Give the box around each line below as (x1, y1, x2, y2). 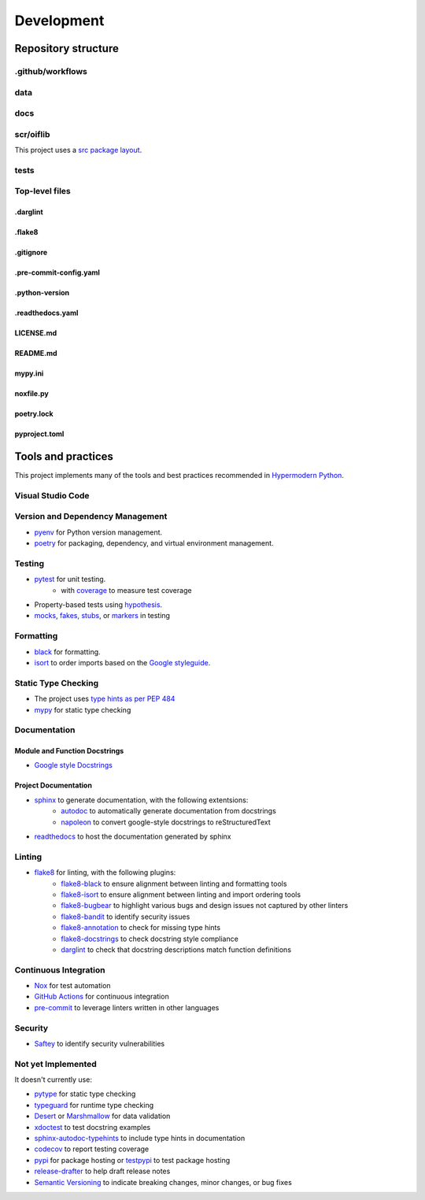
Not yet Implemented (14, 1058, 98, 1069)
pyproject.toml (14, 429, 65, 439)
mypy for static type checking (34, 705, 131, 714)
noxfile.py (14, 389, 49, 398)
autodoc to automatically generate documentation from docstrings (61, 806, 277, 816)
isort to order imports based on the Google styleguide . (34, 657, 211, 667)
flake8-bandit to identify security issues (61, 912, 190, 921)
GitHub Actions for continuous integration (34, 992, 169, 1002)
